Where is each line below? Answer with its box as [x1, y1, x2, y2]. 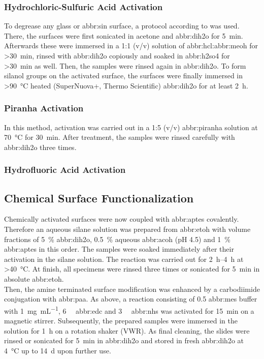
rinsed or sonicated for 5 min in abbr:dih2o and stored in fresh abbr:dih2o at [4, 335, 244, 346]
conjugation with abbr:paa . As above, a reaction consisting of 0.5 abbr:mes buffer [4, 293, 257, 304]
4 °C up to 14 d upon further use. [4, 345, 111, 355]
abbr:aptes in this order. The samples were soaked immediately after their [4, 244, 234, 254]
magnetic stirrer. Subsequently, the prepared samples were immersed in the [4, 315, 238, 326]
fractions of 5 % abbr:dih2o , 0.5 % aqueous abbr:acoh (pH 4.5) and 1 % [4, 233, 231, 244]
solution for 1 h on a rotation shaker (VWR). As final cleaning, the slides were [4, 325, 250, 336]
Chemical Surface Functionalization [4, 190, 194, 205]
